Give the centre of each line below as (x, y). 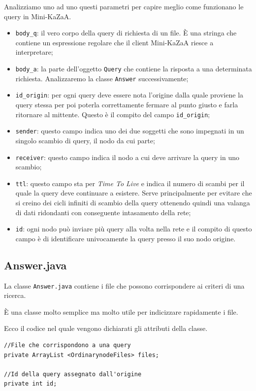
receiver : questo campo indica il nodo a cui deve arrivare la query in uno (127, 157)
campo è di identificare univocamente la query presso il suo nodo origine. (126, 238)
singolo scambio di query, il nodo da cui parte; (85, 140)
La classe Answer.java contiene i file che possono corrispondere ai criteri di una (124, 285)
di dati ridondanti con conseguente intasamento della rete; (103, 212)
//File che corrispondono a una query (67, 345)
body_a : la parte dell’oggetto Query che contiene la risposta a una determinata (134, 69)
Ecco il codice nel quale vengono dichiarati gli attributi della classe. (106, 328)
